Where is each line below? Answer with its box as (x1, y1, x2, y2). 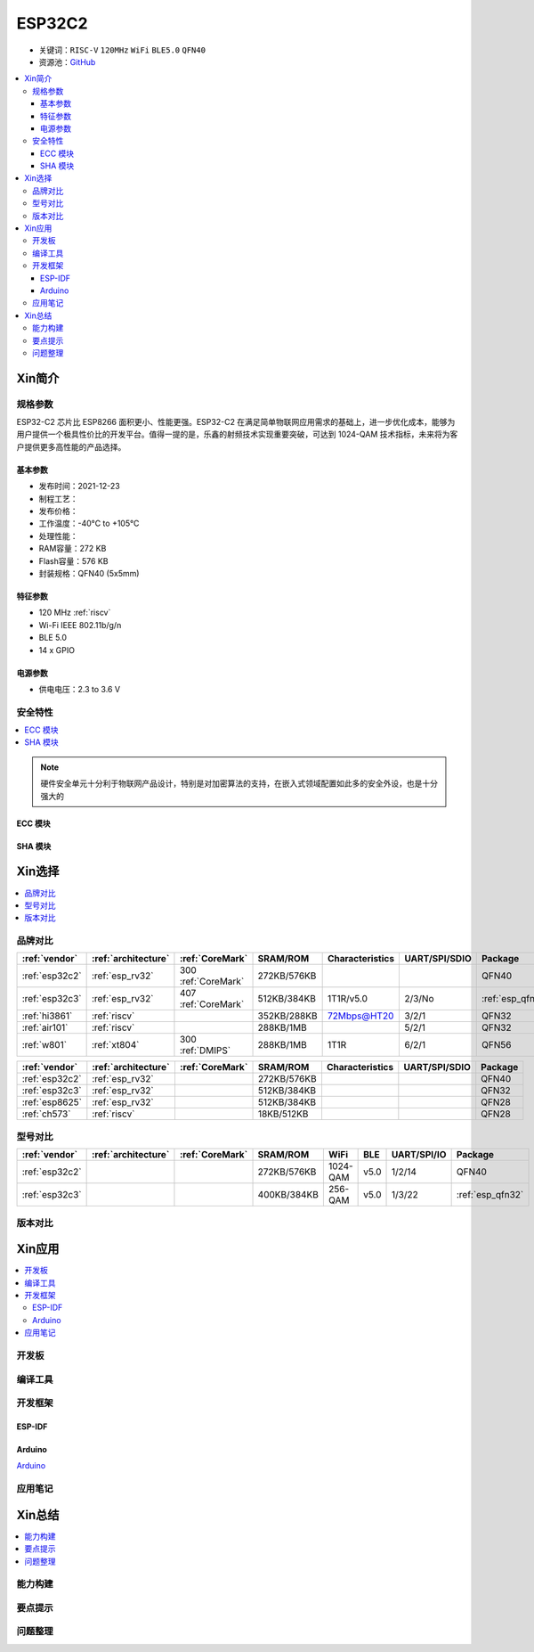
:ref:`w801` (21, 1039, 67, 1051)
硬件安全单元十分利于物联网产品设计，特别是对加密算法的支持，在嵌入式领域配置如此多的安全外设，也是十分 (40, 778, 438, 789)
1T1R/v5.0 (327, 993, 368, 1005)
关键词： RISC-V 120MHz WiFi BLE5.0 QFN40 (38, 45, 206, 55)
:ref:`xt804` (92, 1039, 140, 1051)
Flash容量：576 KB (38, 555, 109, 566)
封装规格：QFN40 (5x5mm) (38, 568, 140, 578)
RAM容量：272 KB (38, 544, 107, 554)
